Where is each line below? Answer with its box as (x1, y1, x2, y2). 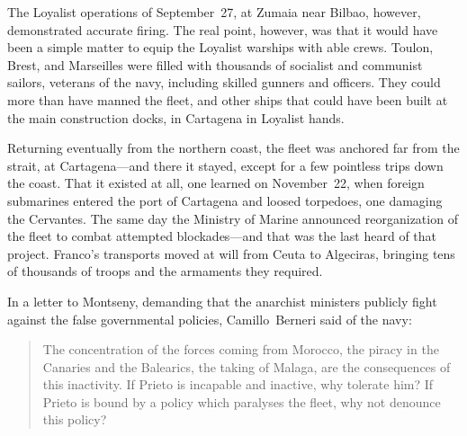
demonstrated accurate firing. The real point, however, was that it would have (7, 20, 438, 39)
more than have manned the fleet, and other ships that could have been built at (7, 90, 448, 109)
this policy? (42, 410, 107, 429)
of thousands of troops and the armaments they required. (7, 262, 323, 280)
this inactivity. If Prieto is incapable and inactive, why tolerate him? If (42, 375, 434, 394)
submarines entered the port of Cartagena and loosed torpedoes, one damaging (7, 191, 443, 209)
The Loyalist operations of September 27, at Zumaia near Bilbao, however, (7, 3, 421, 21)
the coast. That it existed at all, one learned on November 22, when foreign (7, 174, 425, 192)
